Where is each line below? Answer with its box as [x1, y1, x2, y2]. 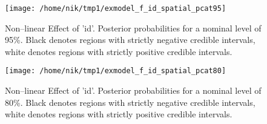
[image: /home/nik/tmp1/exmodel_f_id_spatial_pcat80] [5, 67, 226, 76]
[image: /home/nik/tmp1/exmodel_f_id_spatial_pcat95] [5, 4, 226, 13]
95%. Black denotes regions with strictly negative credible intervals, [5, 33, 255, 46]
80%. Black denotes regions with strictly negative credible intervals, [5, 96, 255, 108]
